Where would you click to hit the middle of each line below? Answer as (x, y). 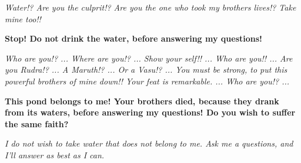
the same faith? (37, 123)
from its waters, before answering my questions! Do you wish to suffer (150, 112)
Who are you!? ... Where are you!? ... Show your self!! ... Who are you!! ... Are (149, 58)
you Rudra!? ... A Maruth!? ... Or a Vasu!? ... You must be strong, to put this (146, 69)
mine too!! (23, 18)
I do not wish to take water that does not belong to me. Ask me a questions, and (149, 143)
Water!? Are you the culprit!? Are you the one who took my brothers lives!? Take (150, 7)
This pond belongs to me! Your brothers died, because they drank (142, 101)
